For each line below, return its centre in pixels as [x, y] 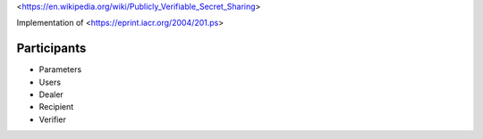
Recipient [56, 107]
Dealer [51, 94]
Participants [51, 49]
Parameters [60, 69]
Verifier [52, 119]
